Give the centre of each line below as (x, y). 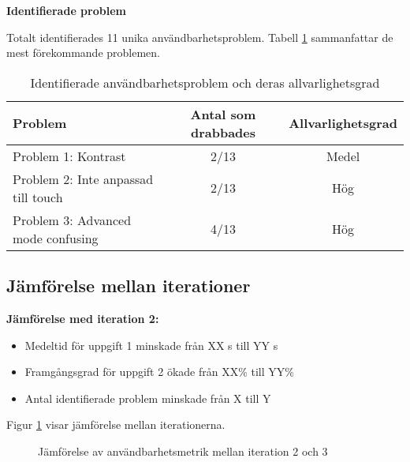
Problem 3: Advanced (72, 220)
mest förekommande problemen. (83, 53)
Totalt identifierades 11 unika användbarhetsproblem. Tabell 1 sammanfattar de (200, 37)
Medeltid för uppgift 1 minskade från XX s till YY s (151, 345)
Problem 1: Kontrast (69, 156)
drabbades (223, 132)
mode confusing (56, 238)
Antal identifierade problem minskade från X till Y (148, 398)
